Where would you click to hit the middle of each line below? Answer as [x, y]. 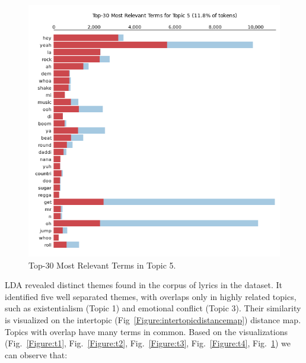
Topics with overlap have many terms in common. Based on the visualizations [146, 331]
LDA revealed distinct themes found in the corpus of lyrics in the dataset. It [144, 285]
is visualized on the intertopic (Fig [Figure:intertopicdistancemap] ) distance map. [153, 319]
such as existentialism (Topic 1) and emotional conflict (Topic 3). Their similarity [153, 308]
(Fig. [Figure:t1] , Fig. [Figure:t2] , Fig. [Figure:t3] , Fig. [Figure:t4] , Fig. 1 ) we [148, 343]
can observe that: [36, 354]
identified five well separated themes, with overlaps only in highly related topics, [151, 296]
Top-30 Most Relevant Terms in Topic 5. [102, 265]
